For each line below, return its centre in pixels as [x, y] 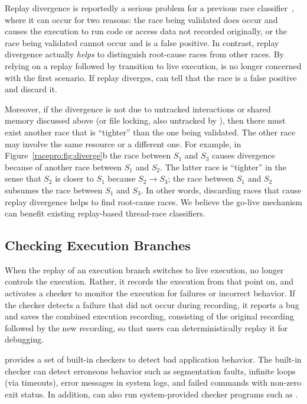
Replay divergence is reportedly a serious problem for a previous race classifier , [150, 8]
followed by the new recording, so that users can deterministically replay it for [146, 327]
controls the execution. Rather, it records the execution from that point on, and [149, 281]
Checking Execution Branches [98, 245]
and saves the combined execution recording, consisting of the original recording [149, 316]
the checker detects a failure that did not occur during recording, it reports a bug [152, 304]
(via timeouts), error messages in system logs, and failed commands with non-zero [153, 382]
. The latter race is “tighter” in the [223, 167]
